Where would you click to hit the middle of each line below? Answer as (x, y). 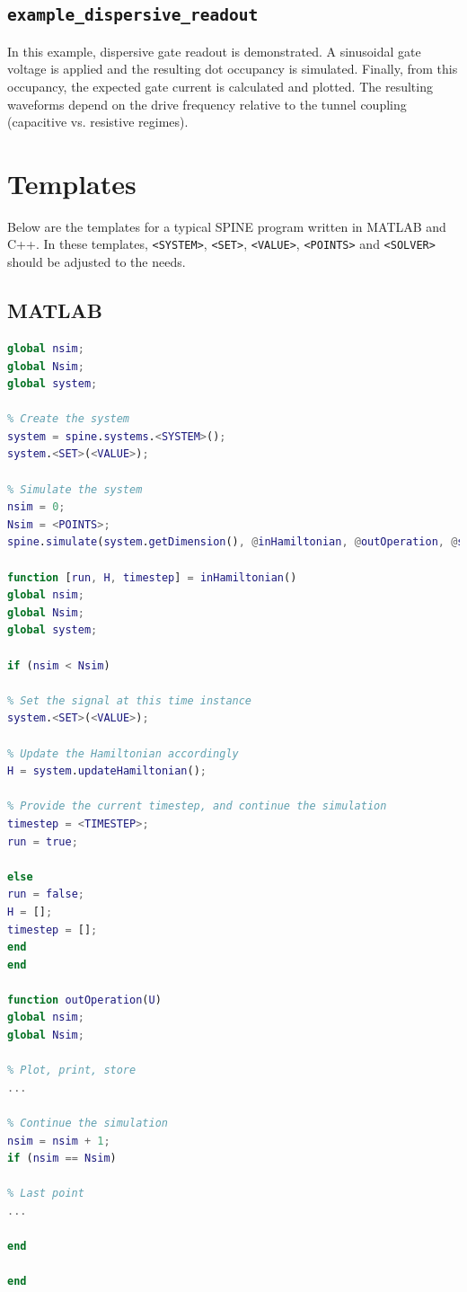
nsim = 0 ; (36, 507)
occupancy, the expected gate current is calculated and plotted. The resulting (220, 86)
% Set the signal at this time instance (130, 700)
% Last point (46, 1194)
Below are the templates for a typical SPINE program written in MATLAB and (227, 226)
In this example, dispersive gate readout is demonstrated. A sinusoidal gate (214, 51)
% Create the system (69, 419)
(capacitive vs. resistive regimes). (98, 122)
